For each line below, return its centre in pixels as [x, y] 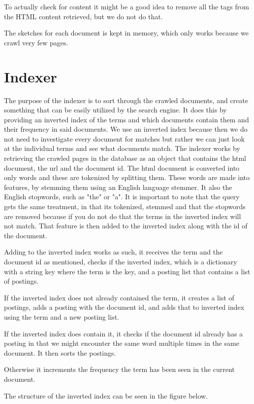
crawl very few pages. [36, 42]
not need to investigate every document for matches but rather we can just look [124, 138]
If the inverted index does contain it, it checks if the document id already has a [124, 333]
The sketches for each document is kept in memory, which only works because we [127, 33]
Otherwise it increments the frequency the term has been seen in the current [119, 369]
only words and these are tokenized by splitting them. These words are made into [127, 177]
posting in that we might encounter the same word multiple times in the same [122, 343]
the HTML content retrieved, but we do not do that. [83, 16]
